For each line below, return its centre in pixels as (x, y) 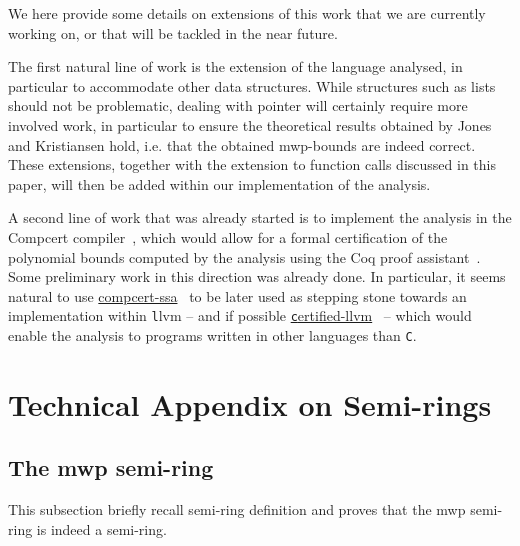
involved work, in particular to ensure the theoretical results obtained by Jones (250, 124)
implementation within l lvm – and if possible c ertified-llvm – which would (240, 315)
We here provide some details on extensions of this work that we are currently (247, 13)
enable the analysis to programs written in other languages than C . (212, 334)
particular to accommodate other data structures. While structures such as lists (252, 85)
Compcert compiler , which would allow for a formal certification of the (228, 236)
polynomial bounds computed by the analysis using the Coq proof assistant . (244, 256)
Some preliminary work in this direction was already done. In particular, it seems (257, 276)
